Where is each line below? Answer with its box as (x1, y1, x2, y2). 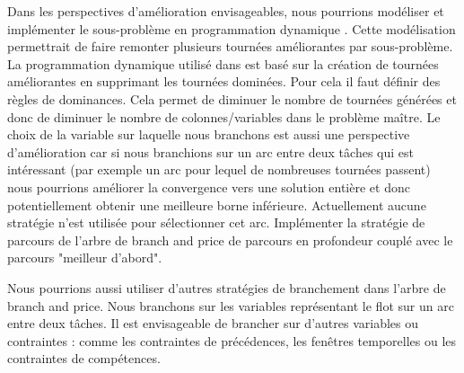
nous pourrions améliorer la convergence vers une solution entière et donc (7, 177, 410, 196)
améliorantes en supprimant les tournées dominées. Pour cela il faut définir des (7, 72, 441, 91)
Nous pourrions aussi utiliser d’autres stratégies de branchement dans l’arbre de (7, 278, 446, 297)
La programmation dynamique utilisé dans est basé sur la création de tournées (7, 54, 439, 73)
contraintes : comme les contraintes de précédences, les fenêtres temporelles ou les (7, 331, 457, 350)
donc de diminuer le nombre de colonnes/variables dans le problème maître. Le (7, 107, 441, 126)
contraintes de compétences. (7, 349, 161, 368)
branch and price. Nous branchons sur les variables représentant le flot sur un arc (7, 296, 454, 315)
